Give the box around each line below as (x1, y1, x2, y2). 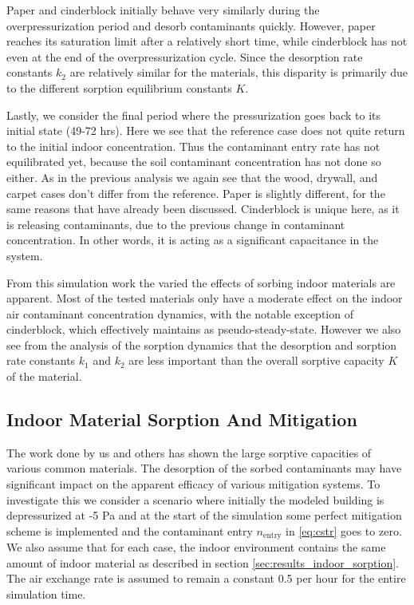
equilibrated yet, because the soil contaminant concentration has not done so (6, 153, 381, 170)
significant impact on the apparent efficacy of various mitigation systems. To (6, 476, 380, 492)
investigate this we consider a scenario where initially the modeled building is (6, 491, 384, 508)
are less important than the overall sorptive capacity (128, 352, 384, 369)
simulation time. (6, 586, 86, 603)
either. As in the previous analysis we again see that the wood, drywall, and (6, 168, 378, 185)
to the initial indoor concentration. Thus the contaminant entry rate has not (6, 137, 380, 154)
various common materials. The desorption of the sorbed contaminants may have (6, 460, 402, 476)
